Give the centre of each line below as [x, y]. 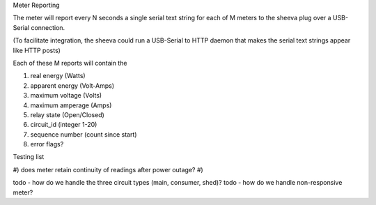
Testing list [29, 157]
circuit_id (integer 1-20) [64, 125]
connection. [48, 27]
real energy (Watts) [58, 76]
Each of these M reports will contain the [70, 63]
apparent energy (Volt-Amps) [72, 85]
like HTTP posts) [37, 50]
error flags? [47, 144]
